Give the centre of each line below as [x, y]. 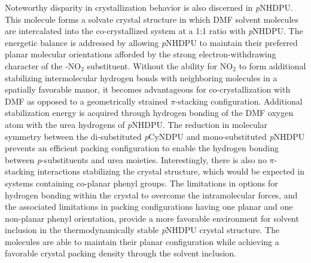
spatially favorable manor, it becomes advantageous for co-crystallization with [148, 89]
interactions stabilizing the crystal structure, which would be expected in [171, 171]
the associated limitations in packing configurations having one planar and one [149, 207]
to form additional [272, 65]
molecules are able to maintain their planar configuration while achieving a [142, 241]
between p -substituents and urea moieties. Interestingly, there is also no [136, 159]
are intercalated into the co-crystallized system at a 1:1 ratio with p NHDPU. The [154, 31]
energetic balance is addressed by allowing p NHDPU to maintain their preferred [151, 42]
